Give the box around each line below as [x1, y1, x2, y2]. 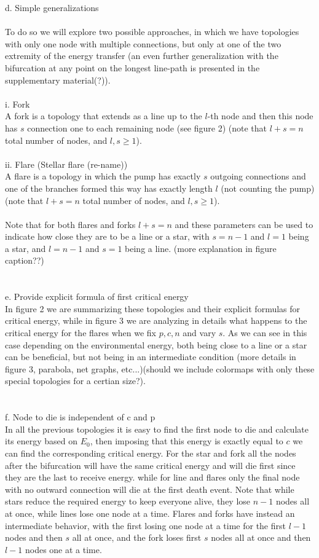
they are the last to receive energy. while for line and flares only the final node [5, 471, 300, 484]
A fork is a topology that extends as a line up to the [5, 109, 202, 122]
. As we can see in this [223, 326, 307, 339]
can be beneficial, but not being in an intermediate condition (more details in [5, 350, 296, 363]
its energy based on [5, 434, 78, 447]
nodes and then [5, 531, 63, 544]
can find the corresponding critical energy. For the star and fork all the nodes [5, 446, 296, 459]
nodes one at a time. [25, 543, 102, 556]
